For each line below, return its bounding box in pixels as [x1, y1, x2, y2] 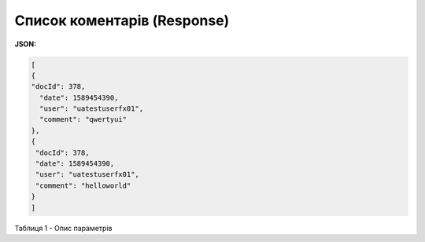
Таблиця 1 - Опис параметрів [14, 223, 113, 233]
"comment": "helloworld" [35, 181, 131, 190]
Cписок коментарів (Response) [14, 12, 230, 29]
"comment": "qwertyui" [39, 115, 128, 124]
